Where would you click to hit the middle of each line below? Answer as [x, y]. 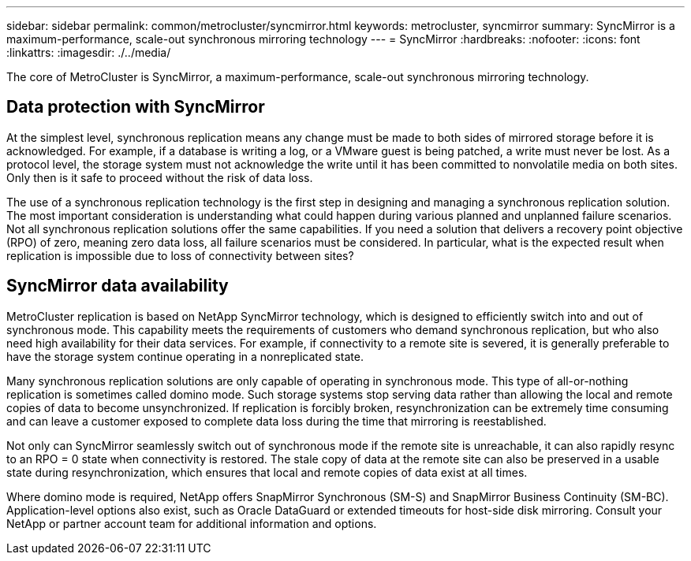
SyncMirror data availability [118, 286]
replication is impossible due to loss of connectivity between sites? [180, 255]
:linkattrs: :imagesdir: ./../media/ [89, 52]
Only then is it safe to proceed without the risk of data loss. [160, 177]
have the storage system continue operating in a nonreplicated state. [185, 356]
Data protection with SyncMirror [136, 107]
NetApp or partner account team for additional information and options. [192, 523]
